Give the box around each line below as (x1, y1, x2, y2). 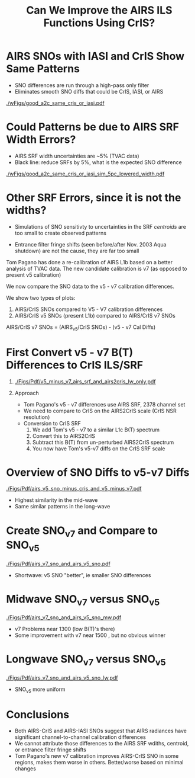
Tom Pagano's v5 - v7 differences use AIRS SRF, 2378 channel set (23, 401, 186, 408)
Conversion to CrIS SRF (23, 420, 82, 427)
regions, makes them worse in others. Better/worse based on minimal (14, 759, 184, 766)
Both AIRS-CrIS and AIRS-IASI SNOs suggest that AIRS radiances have (14, 727, 187, 735)
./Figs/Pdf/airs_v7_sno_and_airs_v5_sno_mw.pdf (6, 614, 122, 621)
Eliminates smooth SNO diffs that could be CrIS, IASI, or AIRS (14, 88, 164, 95)
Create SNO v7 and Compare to (6, 524, 158, 539)
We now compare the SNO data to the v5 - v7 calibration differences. (6, 283, 174, 290)
